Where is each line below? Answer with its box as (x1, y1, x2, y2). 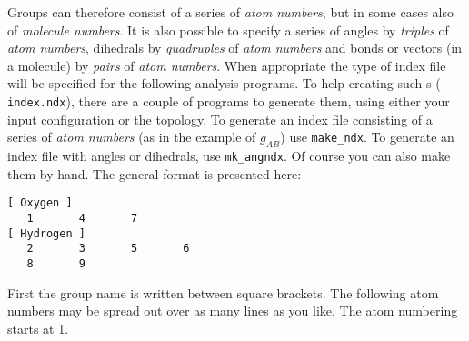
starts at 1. (7, 318, 69, 337)
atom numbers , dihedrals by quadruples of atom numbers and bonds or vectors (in (7, 38, 463, 57)
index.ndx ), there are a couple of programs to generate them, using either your (7, 92, 450, 111)
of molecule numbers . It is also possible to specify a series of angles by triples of (7, 20, 449, 39)
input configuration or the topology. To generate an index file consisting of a (7, 109, 433, 128)
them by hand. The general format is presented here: (7, 164, 302, 183)
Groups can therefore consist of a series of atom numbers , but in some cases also (7, 3, 454, 21)
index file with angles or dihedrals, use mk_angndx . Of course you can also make (7, 146, 451, 165)
